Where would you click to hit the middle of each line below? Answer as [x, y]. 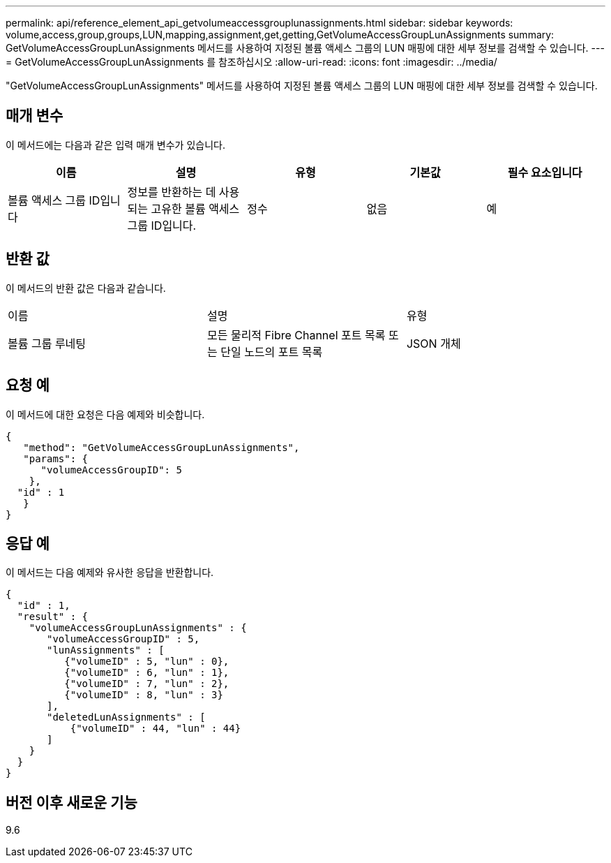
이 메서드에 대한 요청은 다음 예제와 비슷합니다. [105, 414]
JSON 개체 [433, 343]
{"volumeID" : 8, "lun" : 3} [144, 695]
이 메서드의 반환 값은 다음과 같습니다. [86, 288]
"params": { [56, 458]
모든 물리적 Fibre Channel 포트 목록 [296, 335]
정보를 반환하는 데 [172, 192]
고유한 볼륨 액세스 [195, 208]
